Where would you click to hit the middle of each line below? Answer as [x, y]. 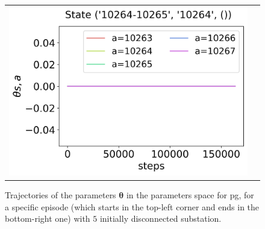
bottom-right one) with [48, 218]
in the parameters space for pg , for [190, 195]
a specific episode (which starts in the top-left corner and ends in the [132, 206]
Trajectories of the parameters [61, 195]
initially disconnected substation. [161, 218]
